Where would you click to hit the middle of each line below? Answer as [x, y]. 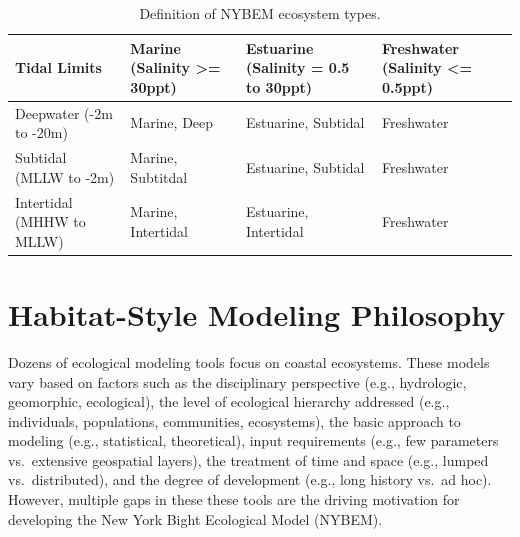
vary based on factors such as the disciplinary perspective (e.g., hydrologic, [237, 381]
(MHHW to [50, 221]
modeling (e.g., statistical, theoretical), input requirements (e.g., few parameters [253, 440]
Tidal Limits [58, 67]
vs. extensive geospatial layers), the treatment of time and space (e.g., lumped [248, 459]
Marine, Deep [172, 122]
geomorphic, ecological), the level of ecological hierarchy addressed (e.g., [229, 401]
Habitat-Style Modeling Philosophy [257, 313]
